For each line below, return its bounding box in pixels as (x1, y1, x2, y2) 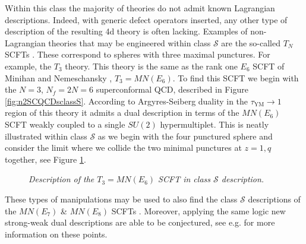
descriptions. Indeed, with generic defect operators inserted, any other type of (5, 13, 288, 26)
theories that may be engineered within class (48, 36, 211, 49)
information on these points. (5, 227, 108, 240)
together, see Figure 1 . (5, 153, 86, 165)
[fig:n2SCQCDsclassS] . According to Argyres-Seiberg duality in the (5, 94, 248, 107)
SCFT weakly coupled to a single (5, 118, 125, 130)
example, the (5, 59, 52, 72)
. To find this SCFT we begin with (172, 71, 299, 84)
